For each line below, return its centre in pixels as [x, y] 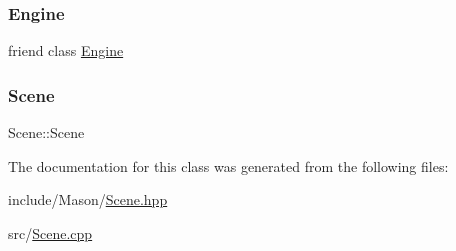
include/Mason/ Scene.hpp [88, 199]
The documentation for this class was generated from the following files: [228, 165]
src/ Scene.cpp [50, 232]
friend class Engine [66, 50]
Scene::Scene [46, 132]
